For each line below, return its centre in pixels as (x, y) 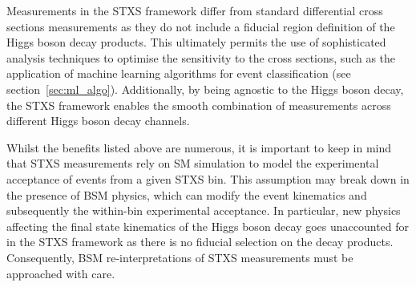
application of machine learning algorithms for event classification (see (179, 73)
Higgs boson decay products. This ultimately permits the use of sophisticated (196, 42)
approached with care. (61, 273)
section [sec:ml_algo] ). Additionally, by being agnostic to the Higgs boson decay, (205, 89)
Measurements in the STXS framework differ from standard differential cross (195, 10)
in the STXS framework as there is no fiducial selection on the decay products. (200, 242)
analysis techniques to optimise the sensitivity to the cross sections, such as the (201, 57)
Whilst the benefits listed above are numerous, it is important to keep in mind (199, 147)
